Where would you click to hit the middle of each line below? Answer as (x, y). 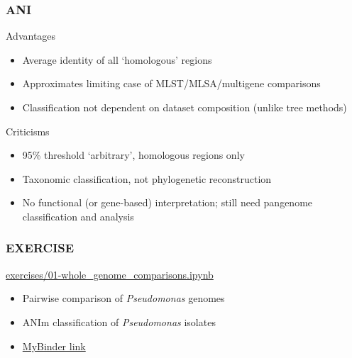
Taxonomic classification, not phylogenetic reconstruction (147, 178)
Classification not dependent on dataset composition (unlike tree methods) (185, 107)
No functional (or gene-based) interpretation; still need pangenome (167, 202)
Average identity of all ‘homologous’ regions (117, 59)
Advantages (31, 36)
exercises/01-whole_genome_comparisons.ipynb (110, 274)
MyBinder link (54, 346)
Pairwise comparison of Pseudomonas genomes (123, 298)
